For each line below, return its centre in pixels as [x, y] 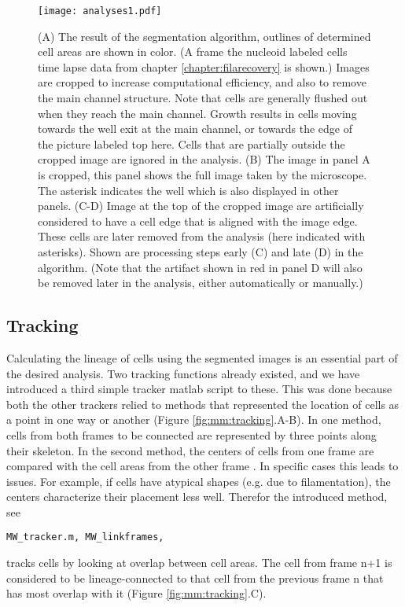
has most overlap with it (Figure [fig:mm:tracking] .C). [136, 593]
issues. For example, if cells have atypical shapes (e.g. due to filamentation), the [199, 481]
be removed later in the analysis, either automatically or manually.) [201, 283]
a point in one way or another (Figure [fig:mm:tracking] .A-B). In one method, [194, 419]
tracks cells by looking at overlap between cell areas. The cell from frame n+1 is [199, 563]
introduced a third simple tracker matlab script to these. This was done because [199, 389]
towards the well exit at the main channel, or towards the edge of [195, 129]
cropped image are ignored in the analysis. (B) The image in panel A [204, 159]
